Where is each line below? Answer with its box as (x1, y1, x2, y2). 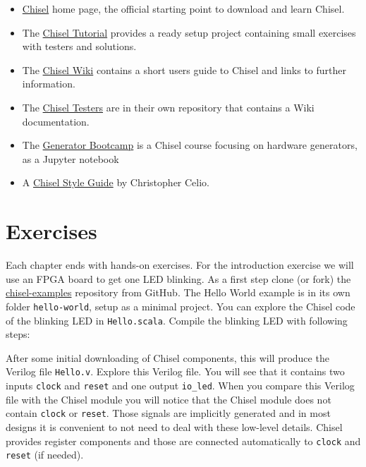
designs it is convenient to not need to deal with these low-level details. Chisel (6, 419, 343, 434)
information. (22, 76, 75, 91)
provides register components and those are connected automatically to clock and (6, 433, 361, 448)
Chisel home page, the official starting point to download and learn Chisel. (22, 1, 345, 16)
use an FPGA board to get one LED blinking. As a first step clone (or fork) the (6, 271, 351, 286)
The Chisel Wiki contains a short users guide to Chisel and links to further (22, 62, 347, 77)
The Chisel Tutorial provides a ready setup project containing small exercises (22, 25, 356, 40)
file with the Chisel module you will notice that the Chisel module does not (6, 392, 331, 406)
